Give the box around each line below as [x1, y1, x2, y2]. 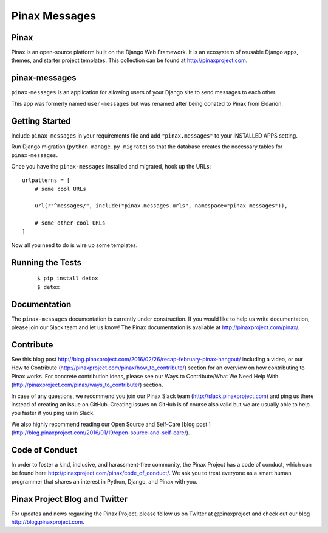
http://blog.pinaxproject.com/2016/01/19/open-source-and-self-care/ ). [13, 429, 190, 436]
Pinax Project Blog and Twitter [11, 493, 128, 504]
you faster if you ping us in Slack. [11, 409, 95, 417]
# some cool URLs [34, 186, 86, 192]
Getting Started [11, 116, 71, 126]
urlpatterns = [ [22, 177, 70, 184]
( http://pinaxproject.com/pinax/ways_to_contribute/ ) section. [11, 381, 163, 389]
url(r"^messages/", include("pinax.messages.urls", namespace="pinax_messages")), [34, 203, 288, 209]
